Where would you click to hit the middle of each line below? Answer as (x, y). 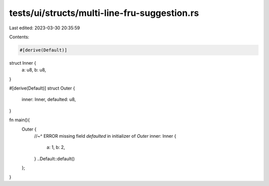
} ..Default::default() (54, 159)
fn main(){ (19, 120)
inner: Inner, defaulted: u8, (49, 99)
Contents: (19, 37)
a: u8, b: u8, (34, 70)
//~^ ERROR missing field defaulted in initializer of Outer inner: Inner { (105, 136)
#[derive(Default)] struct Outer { (42, 88)
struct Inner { (23, 63)
